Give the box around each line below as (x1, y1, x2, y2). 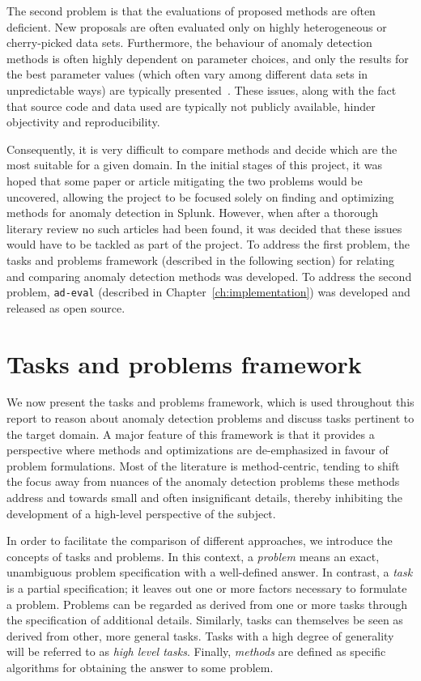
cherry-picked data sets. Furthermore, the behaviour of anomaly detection (6, 34, 372, 51)
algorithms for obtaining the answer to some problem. (6, 658, 274, 675)
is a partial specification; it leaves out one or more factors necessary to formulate (6, 580, 407, 596)
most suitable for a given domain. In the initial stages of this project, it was (6, 156, 383, 173)
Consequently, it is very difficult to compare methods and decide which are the (6, 140, 398, 157)
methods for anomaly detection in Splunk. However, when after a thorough (6, 204, 379, 221)
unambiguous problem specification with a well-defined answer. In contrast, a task (6, 564, 413, 581)
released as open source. (6, 299, 125, 316)
